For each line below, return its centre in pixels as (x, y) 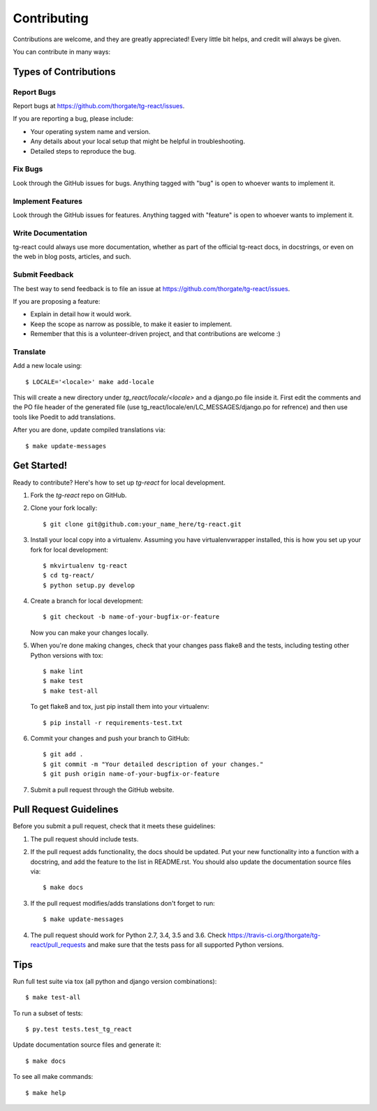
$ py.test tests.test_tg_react (79, 1029)
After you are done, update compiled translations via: (89, 430)
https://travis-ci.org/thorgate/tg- (274, 935)
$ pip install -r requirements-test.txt (113, 722)
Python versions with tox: (67, 655)
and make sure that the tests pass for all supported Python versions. (186, 944)
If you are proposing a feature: (57, 301)
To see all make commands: (53, 1077)
